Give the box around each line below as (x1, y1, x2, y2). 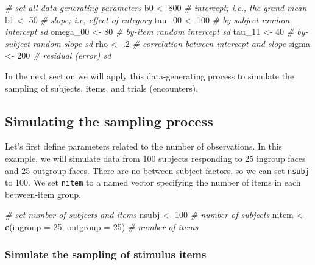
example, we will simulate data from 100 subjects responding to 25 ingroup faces (5, 151, 306, 164)
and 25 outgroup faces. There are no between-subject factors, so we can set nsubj (5, 164, 310, 176)
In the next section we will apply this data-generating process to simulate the (5, 69, 294, 82)
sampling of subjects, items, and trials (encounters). (5, 81, 199, 94)
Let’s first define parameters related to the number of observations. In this (5, 140, 283, 153)
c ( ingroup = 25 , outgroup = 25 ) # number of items (5, 220, 199, 233)
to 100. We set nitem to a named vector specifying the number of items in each (5, 176, 301, 189)
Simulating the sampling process (5, 111, 213, 130)
